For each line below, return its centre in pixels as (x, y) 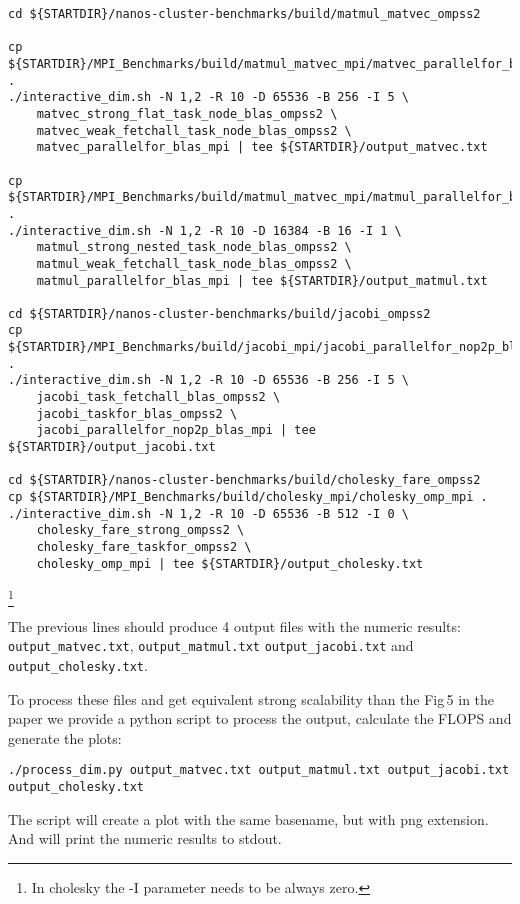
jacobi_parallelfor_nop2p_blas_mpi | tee (176, 430)
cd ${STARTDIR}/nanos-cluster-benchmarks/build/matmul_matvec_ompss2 (244, 14)
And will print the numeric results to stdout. (145, 838)
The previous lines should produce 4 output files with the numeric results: (234, 625)
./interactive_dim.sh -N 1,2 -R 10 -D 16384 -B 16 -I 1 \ (205, 230)
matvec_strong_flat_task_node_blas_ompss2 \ (187, 113)
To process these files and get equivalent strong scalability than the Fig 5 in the (251, 698)
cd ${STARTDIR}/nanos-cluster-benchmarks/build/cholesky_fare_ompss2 (244, 480)
